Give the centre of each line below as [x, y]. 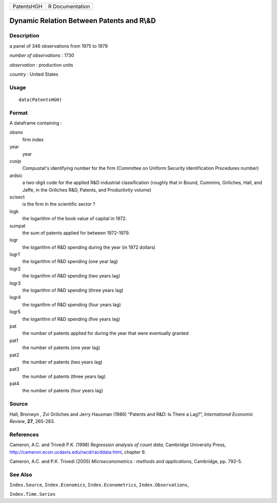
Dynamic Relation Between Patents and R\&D [83, 21]
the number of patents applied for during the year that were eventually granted [105, 333]
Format [19, 113]
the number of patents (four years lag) [63, 391]
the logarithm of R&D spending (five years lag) [71, 319]
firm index [33, 139]
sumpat [17, 226]
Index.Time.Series [33, 494]
